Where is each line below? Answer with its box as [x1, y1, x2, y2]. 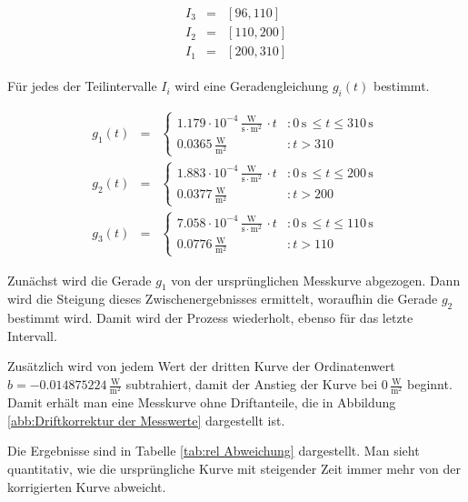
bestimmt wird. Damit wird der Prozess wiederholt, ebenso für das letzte [7, 308, 413, 327]
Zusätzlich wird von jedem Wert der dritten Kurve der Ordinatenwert [7, 356, 395, 376]
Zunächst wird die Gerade [7, 270, 152, 289]
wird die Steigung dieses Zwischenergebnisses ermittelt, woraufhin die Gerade [7, 289, 438, 308]
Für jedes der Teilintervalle [7, 76, 157, 95]
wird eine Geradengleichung [174, 76, 329, 95]
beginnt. [407, 375, 453, 394]
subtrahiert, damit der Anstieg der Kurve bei [125, 375, 378, 394]
